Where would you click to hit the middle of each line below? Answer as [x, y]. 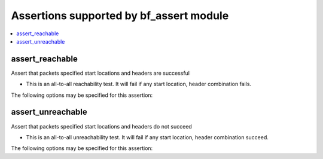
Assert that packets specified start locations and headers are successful [100, 73]
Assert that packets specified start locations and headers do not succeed [102, 126]
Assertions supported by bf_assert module [120, 16]
